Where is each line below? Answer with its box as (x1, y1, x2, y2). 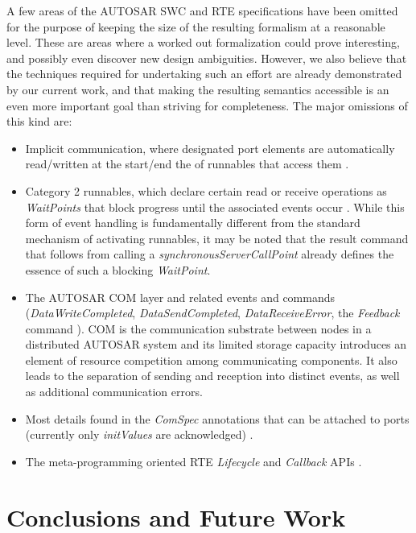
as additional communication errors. (25, 383, 203, 400)
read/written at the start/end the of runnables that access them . (25, 155, 349, 172)
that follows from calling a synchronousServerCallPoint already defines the (25, 246, 394, 262)
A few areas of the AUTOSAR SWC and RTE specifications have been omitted (6, 2, 398, 19)
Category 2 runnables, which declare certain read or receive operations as (25, 182, 387, 199)
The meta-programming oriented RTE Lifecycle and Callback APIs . (25, 452, 362, 469)
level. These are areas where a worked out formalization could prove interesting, (6, 34, 400, 51)
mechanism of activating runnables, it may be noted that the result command (25, 229, 409, 246)
